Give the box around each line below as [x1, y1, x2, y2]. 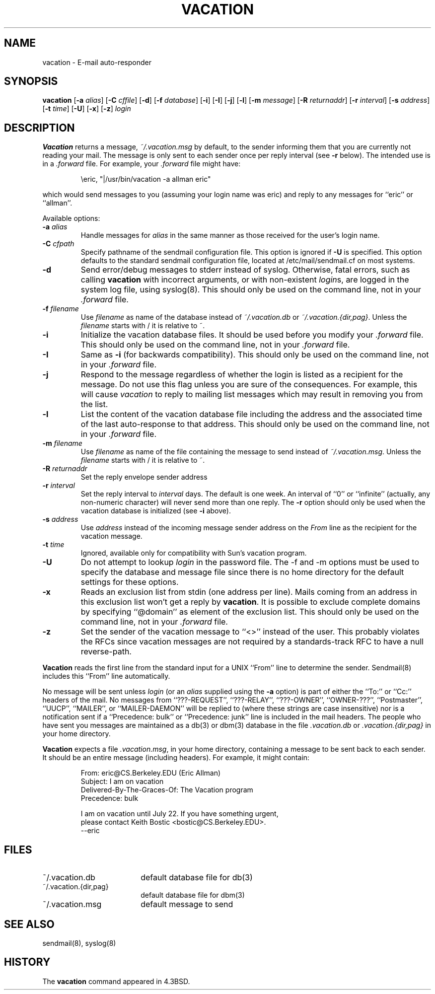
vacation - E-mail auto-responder [42, 58, 151, 67]
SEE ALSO [4, 918, 55, 930]
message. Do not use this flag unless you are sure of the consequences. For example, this [80, 379, 418, 390]
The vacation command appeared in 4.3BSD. [42, 977, 190, 986]
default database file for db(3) [141, 872, 253, 883]
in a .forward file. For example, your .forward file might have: [42, 159, 241, 168]
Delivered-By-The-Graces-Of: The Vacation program [80, 785, 253, 794]
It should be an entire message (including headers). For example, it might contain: [42, 753, 310, 762]
